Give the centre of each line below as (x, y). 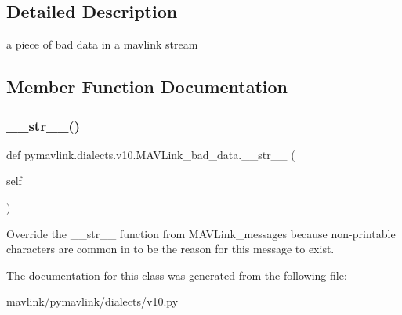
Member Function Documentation (147, 87)
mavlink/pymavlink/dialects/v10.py (92, 301)
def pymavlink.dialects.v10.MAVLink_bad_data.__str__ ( (151, 154)
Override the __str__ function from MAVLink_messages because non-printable (201, 233)
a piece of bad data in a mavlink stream (102, 44)
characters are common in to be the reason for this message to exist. (170, 249)
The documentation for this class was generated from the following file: (177, 275)
